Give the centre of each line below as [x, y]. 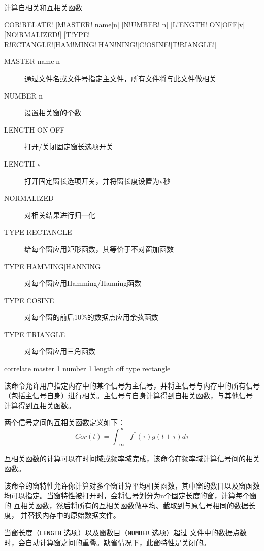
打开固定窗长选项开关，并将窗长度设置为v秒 [97, 181]
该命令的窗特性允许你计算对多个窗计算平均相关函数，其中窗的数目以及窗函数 [132, 485]
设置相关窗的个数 [53, 112]
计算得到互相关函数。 [40, 405]
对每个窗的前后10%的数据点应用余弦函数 [91, 317]
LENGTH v [23, 163]
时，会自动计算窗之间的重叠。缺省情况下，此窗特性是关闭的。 [107, 542]
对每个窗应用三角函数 [60, 351]
